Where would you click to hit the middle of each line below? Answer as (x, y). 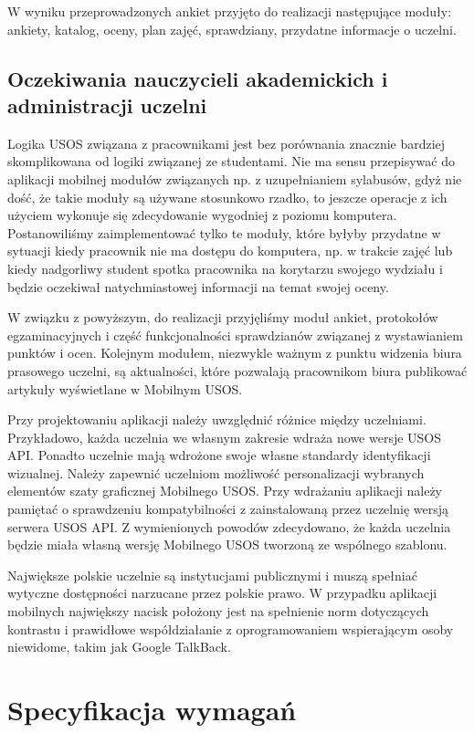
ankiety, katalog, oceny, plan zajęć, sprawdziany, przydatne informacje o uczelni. (232, 29)
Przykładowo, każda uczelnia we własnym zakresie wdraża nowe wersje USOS (225, 437)
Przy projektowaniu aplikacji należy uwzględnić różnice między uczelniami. (217, 419)
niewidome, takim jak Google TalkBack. (119, 647)
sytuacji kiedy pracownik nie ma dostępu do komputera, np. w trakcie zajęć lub (230, 251)
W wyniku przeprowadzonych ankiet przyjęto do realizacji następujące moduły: (230, 11)
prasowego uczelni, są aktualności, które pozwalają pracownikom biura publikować (237, 370)
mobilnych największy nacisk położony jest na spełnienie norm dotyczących (218, 611)
